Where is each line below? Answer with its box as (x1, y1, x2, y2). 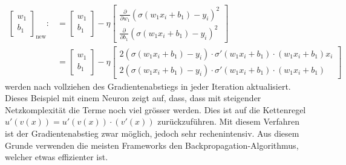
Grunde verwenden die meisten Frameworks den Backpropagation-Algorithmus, (5, 139, 299, 151)
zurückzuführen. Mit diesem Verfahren (157, 115, 300, 128)
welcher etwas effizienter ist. (5, 151, 108, 163)
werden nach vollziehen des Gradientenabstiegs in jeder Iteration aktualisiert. (5, 79, 291, 92)
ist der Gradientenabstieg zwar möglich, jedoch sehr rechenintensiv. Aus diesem (5, 127, 299, 139)
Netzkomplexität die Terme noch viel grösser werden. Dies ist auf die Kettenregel (5, 103, 306, 116)
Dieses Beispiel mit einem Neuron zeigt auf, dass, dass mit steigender (5, 92, 261, 104)
